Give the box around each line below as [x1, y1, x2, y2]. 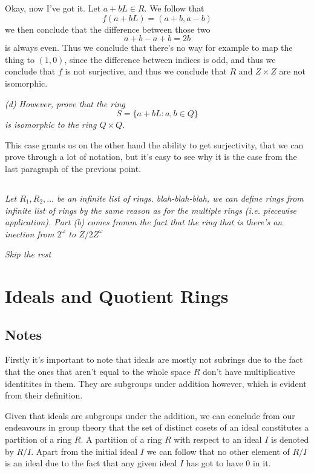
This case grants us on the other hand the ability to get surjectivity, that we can [5, 138, 304, 151]
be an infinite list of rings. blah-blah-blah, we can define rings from [57, 191, 304, 204]
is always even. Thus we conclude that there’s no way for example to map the [5, 41, 293, 54]
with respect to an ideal [174, 433, 262, 446]
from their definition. [5, 389, 83, 402]
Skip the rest [5, 248, 51, 260]
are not [279, 65, 306, 78]
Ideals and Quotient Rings [5, 283, 229, 308]
